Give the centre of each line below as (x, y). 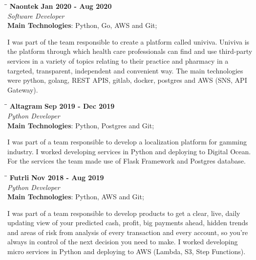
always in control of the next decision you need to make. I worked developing (123, 242)
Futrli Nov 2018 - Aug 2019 (57, 177)
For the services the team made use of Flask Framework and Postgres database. (127, 161)
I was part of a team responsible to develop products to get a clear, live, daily (124, 213)
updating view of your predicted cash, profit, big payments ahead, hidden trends (128, 223)
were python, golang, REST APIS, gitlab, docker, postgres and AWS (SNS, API (127, 80)
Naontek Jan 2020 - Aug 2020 (61, 6)
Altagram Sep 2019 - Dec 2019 (62, 106)
